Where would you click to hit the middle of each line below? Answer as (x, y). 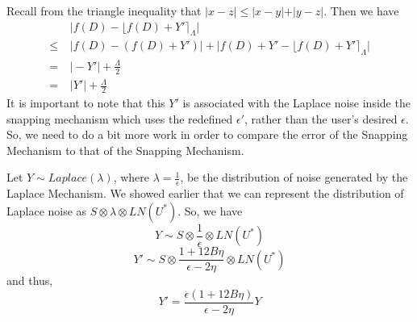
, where (131, 177)
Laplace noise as (47, 210)
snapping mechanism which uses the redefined (120, 118)
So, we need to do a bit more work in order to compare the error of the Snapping (207, 134)
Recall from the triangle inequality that (104, 10)
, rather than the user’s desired (321, 118)
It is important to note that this (86, 102)
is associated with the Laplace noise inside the (296, 102)
